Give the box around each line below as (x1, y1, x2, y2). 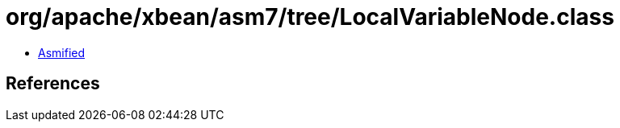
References (6, 73, 100, 94)
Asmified (38, 45, 86, 60)
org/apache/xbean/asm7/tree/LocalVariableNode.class (6, 3, 614, 31)
